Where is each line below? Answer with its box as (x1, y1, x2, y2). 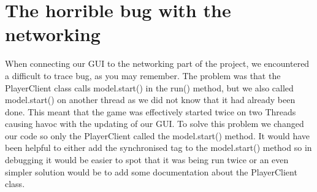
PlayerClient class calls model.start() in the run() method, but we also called (5, 81, 294, 94)
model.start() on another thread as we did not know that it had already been (5, 93, 296, 106)
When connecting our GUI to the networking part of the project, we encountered (5, 57, 310, 70)
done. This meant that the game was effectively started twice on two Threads (5, 105, 296, 118)
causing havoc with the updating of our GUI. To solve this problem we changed (5, 117, 304, 130)
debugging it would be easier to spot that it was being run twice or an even (5, 153, 289, 166)
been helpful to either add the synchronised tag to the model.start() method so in (5, 141, 312, 154)
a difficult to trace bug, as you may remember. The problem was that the (5, 69, 281, 82)
